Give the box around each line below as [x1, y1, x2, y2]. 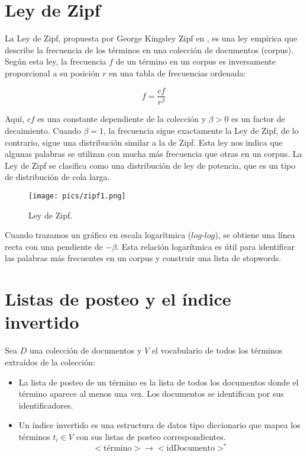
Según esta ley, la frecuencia [5, 55, 106, 68]
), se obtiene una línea [215, 229, 295, 241]
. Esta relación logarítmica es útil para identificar [117, 240, 295, 252]
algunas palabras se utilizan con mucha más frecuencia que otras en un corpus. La [5, 147, 302, 160]
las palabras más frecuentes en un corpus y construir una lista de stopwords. [5, 252, 282, 264]
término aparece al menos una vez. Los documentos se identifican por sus [18, 387, 284, 400]
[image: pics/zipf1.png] [28, 192, 126, 200]
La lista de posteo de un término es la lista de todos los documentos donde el [18, 375, 299, 388]
